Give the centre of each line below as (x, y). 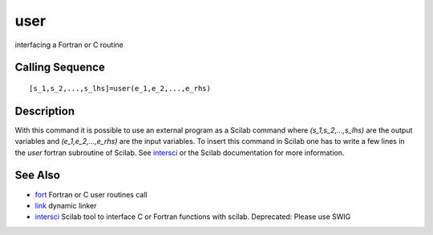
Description (45, 111)
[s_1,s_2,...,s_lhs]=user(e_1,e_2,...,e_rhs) (120, 88)
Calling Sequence (60, 68)
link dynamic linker (66, 205)
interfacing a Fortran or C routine (69, 45)
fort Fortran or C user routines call (91, 194)
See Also (37, 175)
